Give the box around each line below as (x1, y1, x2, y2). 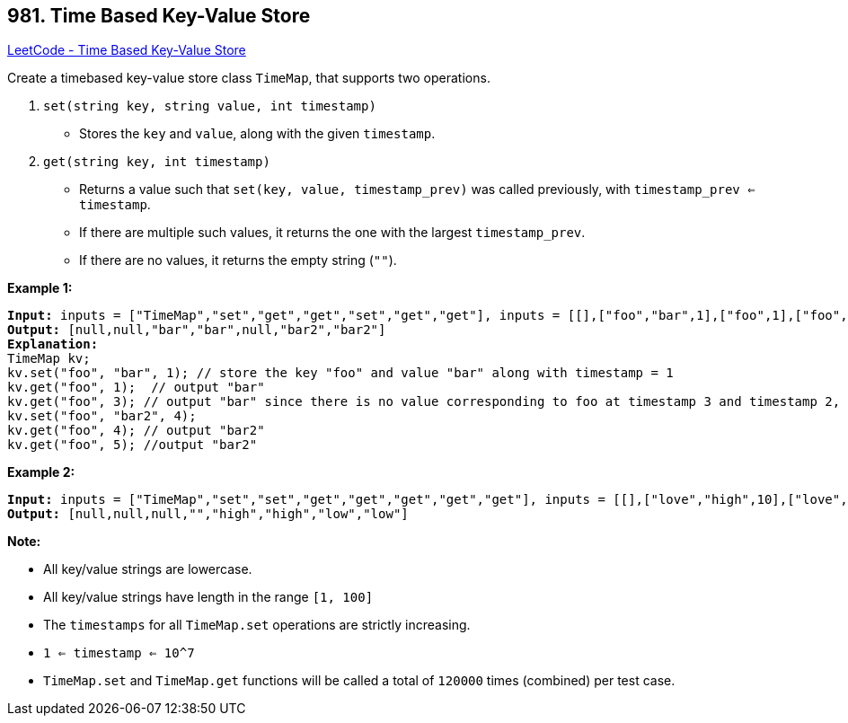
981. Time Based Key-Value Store (7, 4, 311, 27)
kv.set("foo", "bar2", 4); (7, 409, 197, 424)
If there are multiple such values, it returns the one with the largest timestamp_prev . (79, 225, 586, 241)
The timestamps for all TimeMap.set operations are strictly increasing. (43, 617, 471, 633)
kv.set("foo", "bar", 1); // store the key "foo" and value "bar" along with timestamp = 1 (7, 366, 674, 381)
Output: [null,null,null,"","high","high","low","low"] (7, 507, 409, 522)
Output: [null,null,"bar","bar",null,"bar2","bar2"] (7, 322, 386, 338)
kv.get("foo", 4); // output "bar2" (7, 423, 265, 438)
